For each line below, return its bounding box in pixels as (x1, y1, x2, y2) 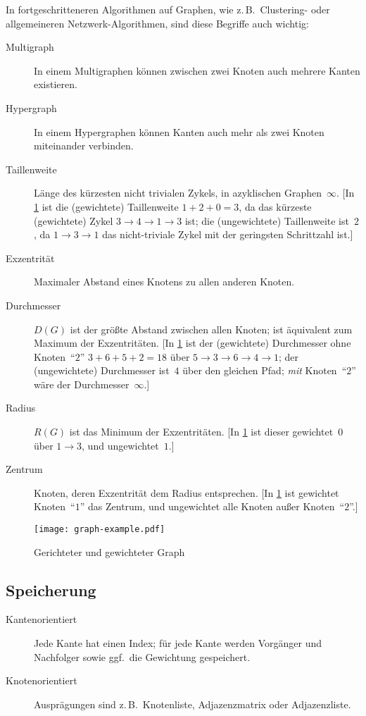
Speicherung (6, 579, 96, 600)
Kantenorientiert (6, 612, 77, 626)
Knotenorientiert (6, 673, 77, 688)
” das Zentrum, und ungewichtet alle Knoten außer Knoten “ (80, 499, 345, 514)
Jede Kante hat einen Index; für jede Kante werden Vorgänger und (34, 636, 322, 650)
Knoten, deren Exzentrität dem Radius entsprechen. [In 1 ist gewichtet (34, 485, 339, 500)
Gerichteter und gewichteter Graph (34, 544, 185, 559)
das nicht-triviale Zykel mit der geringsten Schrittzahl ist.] (102, 227, 353, 242)
